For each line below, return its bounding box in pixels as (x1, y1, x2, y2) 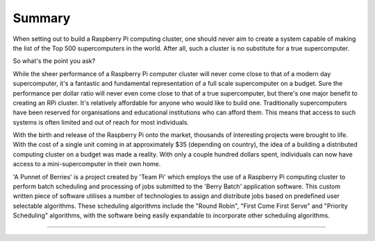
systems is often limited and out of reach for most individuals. (12, 118, 190, 126)
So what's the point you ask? (12, 57, 96, 65)
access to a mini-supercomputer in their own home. (12, 160, 161, 168)
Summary (12, 10, 71, 26)
